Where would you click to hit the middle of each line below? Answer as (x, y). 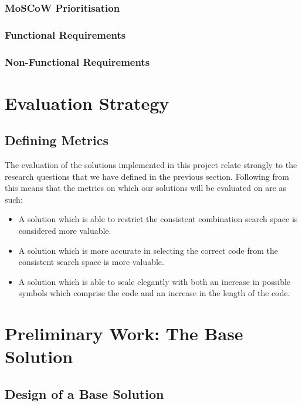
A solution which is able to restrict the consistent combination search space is (158, 219)
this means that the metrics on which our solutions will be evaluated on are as (146, 188)
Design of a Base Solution (84, 394)
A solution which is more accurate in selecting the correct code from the (148, 250)
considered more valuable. (65, 231)
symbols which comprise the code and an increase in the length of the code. (154, 293)
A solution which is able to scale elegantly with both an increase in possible (155, 281)
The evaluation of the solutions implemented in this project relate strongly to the (151, 165)
